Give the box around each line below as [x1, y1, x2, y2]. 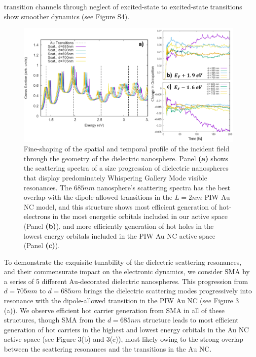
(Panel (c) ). [24, 240, 60, 250]
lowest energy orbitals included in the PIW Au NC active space [24, 230, 216, 241]
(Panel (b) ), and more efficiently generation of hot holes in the [24, 220, 214, 231]
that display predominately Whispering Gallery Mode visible [24, 172, 207, 182]
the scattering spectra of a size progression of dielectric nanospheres [24, 163, 228, 173]
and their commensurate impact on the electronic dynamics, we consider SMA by [4, 266, 250, 277]
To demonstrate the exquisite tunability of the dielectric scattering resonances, [4, 256, 242, 267]
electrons [24, 211, 50, 221]
